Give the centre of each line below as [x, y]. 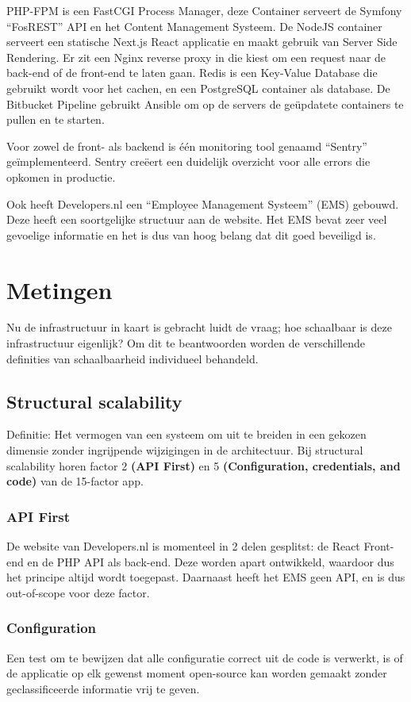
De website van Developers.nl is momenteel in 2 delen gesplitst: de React [183, 546]
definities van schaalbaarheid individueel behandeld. [133, 358]
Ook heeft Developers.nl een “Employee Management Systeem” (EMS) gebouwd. [203, 203]
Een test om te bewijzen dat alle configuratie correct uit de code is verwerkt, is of [205, 657]
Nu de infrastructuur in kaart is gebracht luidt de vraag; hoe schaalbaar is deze [199, 327]
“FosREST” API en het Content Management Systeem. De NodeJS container [194, 26]
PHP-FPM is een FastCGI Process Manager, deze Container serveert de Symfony [204, 10]
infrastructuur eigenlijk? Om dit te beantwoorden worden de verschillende [186, 343]
